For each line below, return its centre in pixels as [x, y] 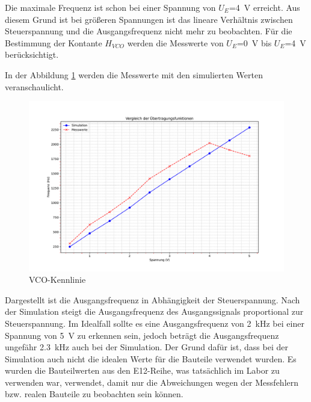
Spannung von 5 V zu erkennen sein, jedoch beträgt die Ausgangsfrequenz [142, 335]
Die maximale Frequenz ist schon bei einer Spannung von [110, 7]
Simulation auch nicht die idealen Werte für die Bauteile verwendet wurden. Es [151, 358]
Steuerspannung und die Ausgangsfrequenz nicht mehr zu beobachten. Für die [149, 31]
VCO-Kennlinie [57, 280]
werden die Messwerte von [175, 42]
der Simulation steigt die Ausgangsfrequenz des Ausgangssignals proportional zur [154, 311]
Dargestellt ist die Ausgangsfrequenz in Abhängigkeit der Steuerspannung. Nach [152, 299]
